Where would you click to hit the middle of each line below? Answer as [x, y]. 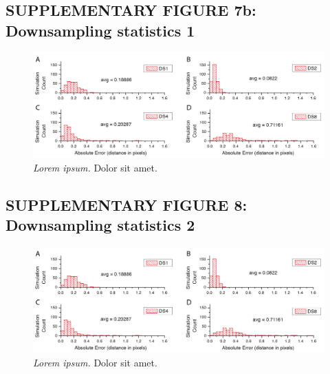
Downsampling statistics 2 [100, 225]
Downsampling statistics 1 [100, 30]
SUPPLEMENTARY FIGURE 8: [126, 204]
